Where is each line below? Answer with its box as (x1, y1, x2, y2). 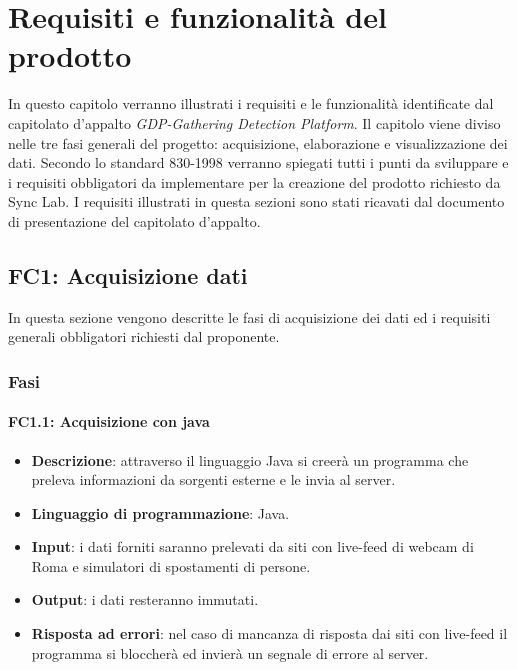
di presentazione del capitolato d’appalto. (8, 210, 261, 231)
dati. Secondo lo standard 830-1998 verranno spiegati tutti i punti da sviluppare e (8, 152, 509, 173)
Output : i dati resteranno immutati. (31, 589, 259, 610)
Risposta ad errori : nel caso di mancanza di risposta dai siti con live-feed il (31, 623, 508, 644)
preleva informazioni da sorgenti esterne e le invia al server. (31, 469, 396, 490)
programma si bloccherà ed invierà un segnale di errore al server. (31, 642, 429, 663)
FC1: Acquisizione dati (8, 259, 248, 290)
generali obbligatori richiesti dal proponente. (8, 326, 280, 347)
